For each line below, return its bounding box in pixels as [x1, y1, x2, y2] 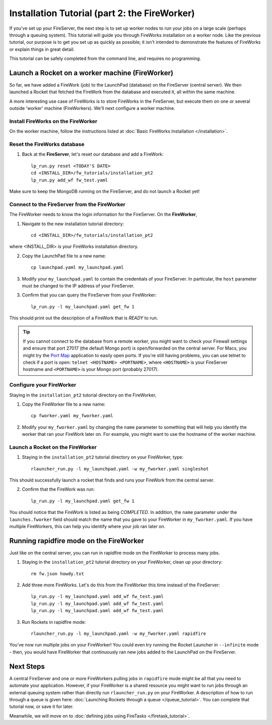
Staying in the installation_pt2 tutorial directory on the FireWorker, [9, 392, 157, 398]
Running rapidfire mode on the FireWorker [9, 537, 145, 545]
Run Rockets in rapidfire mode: [22, 619, 86, 625]
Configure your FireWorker [9, 381, 77, 388]
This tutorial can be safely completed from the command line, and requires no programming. [9, 55, 201, 61]
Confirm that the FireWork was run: [22, 486, 95, 492]
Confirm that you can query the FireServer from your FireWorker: [22, 292, 157, 298]
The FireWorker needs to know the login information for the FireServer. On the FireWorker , [9, 212, 197, 218]
